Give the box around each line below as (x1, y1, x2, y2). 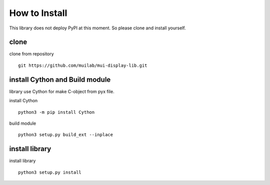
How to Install (9, 7, 67, 18)
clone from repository (9, 51, 54, 57)
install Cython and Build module (9, 75, 111, 84)
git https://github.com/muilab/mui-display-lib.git (18, 62, 147, 68)
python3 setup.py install (18, 170, 82, 175)
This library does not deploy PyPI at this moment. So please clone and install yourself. (9, 25, 186, 31)
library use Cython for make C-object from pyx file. (9, 88, 114, 94)
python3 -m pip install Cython (18, 109, 95, 115)
